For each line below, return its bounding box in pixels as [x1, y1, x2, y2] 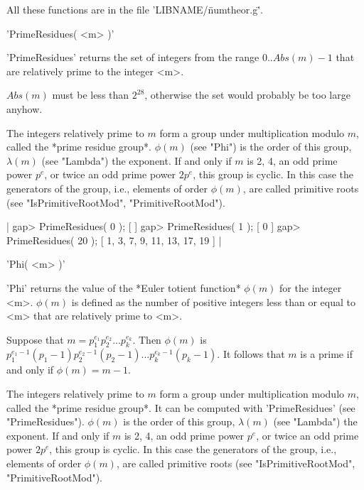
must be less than [52, 87, 129, 102]
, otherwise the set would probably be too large [144, 87, 350, 102]
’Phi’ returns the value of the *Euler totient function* [6, 280, 241, 295]
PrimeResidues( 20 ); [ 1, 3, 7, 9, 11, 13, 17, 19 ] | [6, 232, 222, 247]
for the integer [279, 280, 342, 295]
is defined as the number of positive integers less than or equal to [71, 294, 355, 309]
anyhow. [6, 101, 43, 116]
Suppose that [6, 332, 64, 347]
